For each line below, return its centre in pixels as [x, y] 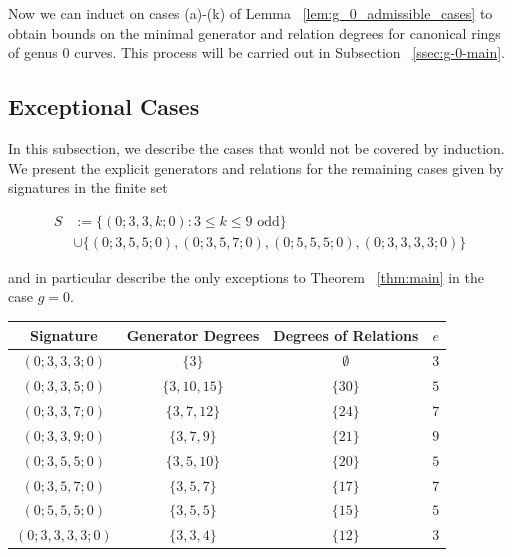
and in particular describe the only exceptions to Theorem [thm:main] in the [246, 276]
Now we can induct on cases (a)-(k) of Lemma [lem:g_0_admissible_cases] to [250, 13]
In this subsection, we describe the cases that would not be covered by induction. [256, 147]
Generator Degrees [193, 334]
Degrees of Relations [346, 334]
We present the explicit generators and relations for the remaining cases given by [256, 167]
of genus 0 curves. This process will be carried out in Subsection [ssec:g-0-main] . [256, 52]
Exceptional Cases [104, 106]
